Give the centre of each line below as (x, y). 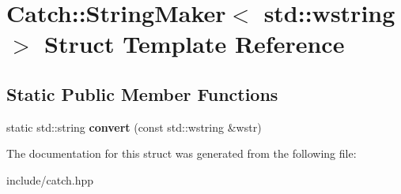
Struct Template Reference (195, 44)
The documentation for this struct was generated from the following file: (182, 153)
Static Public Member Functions (142, 93)
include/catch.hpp (50, 179)
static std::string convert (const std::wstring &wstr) (134, 127)
